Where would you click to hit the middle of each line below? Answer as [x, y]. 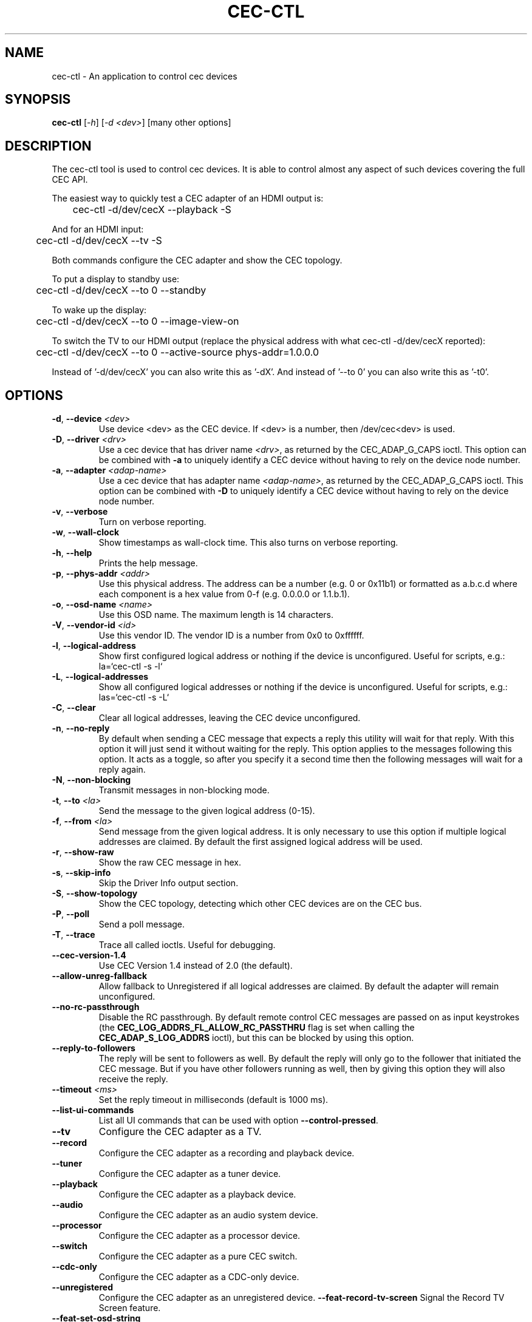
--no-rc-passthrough [96, 1007]
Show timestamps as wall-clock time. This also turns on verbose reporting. [248, 543]
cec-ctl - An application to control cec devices [145, 76]
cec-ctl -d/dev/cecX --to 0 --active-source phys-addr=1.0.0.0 [178, 352]
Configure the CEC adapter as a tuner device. [190, 1174]
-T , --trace [73, 935]
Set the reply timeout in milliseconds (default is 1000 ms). [213, 1100]
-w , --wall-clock [86, 532]
